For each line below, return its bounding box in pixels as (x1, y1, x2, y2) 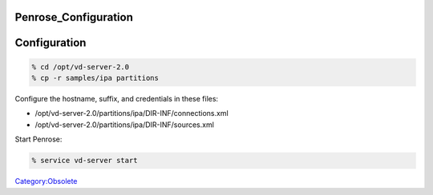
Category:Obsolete (14, 177, 78, 186)
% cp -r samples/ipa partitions (31, 74, 160, 83)
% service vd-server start (31, 156, 138, 165)
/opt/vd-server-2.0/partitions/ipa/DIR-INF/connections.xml (34, 109, 229, 118)
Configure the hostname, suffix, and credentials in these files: (14, 94, 219, 103)
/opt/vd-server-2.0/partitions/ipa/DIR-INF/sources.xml (34, 120, 214, 129)
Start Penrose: (14, 134, 63, 144)
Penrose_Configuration (14, 10, 134, 24)
